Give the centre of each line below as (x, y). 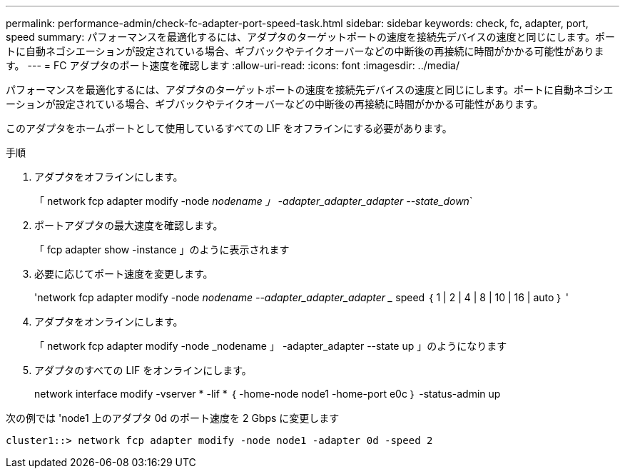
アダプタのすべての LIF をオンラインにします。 (143, 370)
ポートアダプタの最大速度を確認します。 (129, 225)
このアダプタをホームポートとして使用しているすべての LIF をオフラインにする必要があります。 (229, 128)
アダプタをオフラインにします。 (109, 177)
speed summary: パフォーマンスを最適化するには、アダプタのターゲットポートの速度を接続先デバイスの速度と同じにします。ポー (311, 37)
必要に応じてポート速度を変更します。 (124, 274)
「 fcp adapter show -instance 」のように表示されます (162, 249)
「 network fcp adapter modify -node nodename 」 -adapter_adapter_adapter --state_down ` (254, 201)
